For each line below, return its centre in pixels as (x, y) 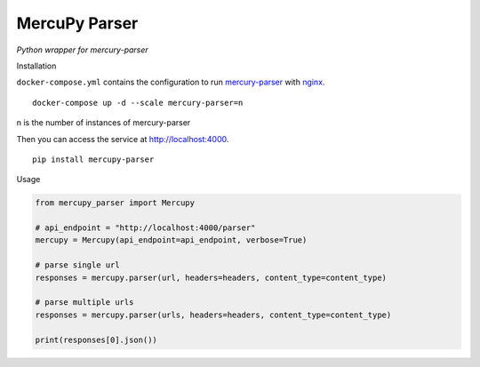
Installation (36, 66)
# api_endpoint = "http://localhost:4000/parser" (145, 228)
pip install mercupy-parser (93, 159)
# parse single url (77, 265)
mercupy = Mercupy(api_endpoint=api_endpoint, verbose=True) (171, 240)
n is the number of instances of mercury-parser (104, 123)
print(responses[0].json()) (96, 339)
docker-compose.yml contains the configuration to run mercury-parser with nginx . (171, 82)
